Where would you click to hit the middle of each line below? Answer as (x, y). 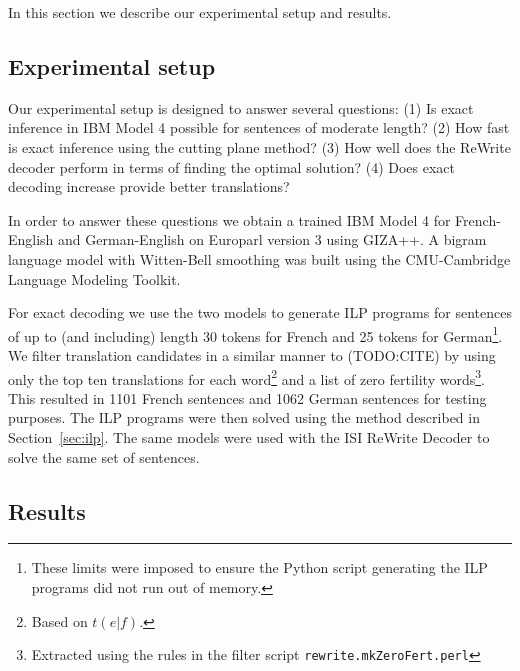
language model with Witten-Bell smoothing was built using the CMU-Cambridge (259, 258)
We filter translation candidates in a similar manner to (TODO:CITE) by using (252, 354)
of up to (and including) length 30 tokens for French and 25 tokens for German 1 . (255, 334)
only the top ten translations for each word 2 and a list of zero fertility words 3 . (246, 377)
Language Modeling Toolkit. (94, 278)
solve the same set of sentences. (104, 456)
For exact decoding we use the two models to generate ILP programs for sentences (260, 312)
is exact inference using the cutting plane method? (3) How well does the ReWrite (259, 146)
